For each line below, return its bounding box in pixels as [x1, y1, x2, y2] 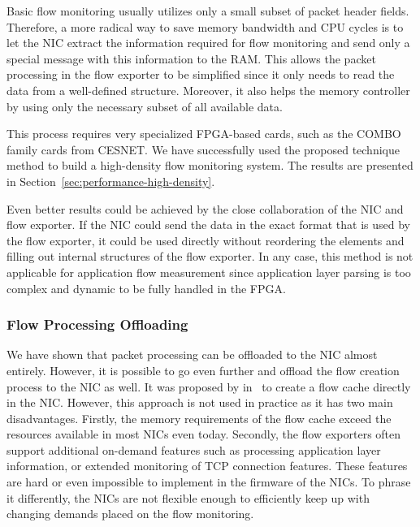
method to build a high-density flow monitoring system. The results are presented [6, 157, 414, 174]
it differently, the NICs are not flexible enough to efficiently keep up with [6, 489, 370, 506]
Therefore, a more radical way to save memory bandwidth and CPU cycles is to [6, 18, 404, 35]
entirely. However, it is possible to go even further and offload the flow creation [6, 361, 400, 378]
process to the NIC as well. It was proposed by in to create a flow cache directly [6, 378, 411, 395]
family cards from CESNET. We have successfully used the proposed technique [6, 140, 400, 158]
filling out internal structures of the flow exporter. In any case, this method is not [6, 248, 414, 265]
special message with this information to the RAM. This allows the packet [6, 50, 376, 67]
